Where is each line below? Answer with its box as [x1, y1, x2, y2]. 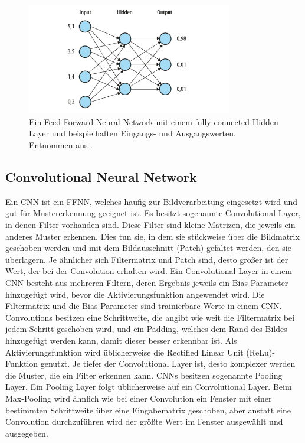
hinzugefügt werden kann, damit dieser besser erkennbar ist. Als [5, 334, 237, 346]
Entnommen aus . [29, 139, 93, 151]
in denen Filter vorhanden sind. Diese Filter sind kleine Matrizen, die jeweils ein [5, 219, 296, 231]
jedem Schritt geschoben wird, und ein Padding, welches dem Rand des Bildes [5, 323, 287, 335]
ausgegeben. [5, 426, 48, 439]
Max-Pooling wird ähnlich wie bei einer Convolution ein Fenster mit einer [5, 392, 272, 404]
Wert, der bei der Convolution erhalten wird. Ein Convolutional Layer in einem [5, 265, 293, 277]
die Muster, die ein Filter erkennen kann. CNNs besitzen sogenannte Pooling [5, 369, 283, 381]
